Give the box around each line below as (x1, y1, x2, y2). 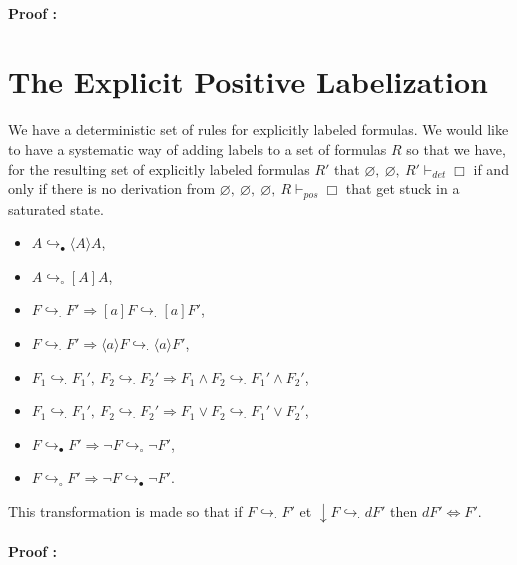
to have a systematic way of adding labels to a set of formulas (8, 138, 387, 159)
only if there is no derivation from (8, 178, 216, 199)
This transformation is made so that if (8, 500, 243, 521)
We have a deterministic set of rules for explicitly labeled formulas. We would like (8, 119, 509, 140)
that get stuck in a (345, 178, 460, 199)
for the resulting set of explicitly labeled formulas (8, 158, 310, 179)
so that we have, (406, 138, 506, 159)
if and (473, 158, 509, 179)
